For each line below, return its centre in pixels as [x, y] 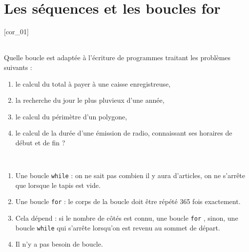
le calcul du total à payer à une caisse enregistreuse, [93, 83]
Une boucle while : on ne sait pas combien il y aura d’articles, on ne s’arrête [130, 175]
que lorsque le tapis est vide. [58, 185]
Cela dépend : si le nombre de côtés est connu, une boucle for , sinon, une [127, 218]
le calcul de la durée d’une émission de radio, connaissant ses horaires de [124, 133]
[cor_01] [16, 32]
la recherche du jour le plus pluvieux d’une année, [90, 100]
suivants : [18, 67]
